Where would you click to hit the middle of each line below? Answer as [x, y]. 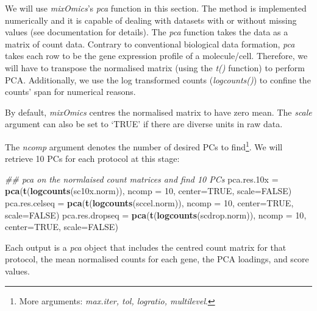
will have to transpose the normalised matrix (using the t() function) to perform [155, 67]
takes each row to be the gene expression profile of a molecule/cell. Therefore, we [156, 56]
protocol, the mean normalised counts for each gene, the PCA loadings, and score [157, 259]
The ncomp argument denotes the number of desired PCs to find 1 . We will [144, 145]
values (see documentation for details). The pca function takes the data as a [147, 32]
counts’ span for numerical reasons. [70, 92]
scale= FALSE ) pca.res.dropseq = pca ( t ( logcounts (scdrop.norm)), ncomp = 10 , [156, 215]
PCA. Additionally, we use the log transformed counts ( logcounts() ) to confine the [158, 79]
